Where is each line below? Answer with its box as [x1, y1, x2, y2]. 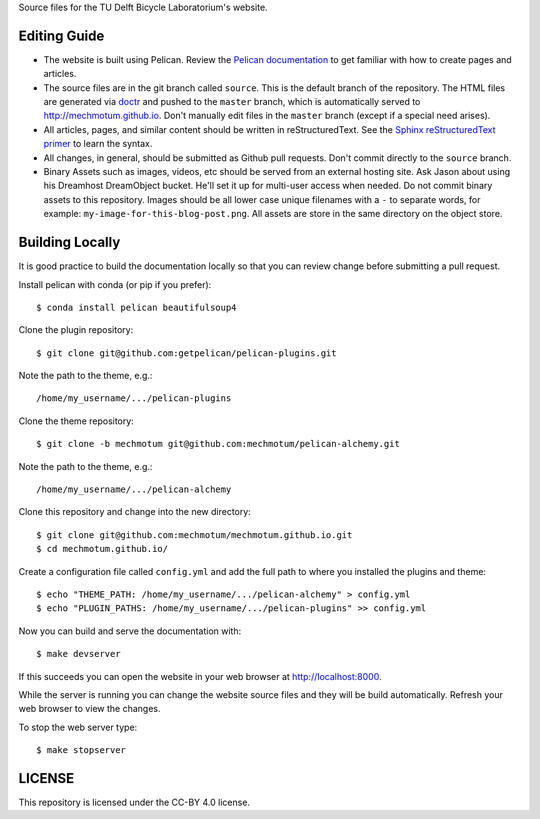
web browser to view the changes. [18, 703, 161, 715]
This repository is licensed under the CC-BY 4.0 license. [18, 796, 250, 808]
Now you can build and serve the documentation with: [18, 625, 242, 637]
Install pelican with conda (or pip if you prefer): [18, 278, 212, 290]
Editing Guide [18, 27, 105, 44]
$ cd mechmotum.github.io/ [36, 543, 169, 555]
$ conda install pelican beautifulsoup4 [36, 301, 237, 313]
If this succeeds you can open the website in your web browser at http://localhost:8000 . [18, 670, 382, 682]
